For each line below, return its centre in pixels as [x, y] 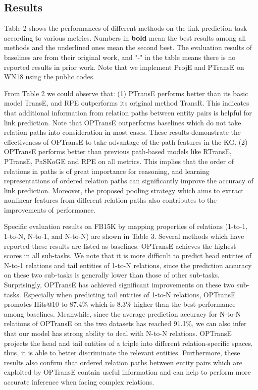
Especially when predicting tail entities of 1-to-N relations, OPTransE [129, 294]
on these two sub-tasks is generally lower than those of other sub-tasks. [112, 275]
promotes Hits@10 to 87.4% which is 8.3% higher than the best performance [120, 304]
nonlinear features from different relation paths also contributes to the [110, 200]
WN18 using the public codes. [50, 77]
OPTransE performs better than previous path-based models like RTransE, [118, 151]
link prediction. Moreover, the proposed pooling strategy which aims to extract [124, 190]
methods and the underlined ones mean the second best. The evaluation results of [128, 47]
